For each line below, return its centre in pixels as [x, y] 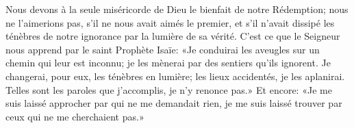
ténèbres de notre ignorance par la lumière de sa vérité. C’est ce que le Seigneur [173, 36]
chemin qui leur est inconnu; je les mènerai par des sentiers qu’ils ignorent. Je [168, 63]
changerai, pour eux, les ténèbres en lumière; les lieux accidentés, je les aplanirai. [175, 76]
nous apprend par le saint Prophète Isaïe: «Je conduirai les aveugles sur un [163, 49]
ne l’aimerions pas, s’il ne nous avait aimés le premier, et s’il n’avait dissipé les [170, 22]
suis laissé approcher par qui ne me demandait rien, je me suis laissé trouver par [174, 103]
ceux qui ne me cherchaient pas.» [75, 116]
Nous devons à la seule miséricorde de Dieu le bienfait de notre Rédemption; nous [177, 9]
